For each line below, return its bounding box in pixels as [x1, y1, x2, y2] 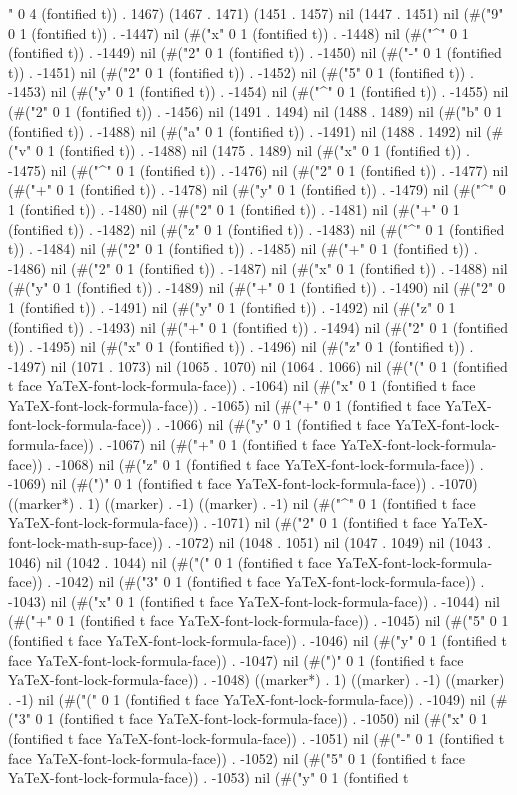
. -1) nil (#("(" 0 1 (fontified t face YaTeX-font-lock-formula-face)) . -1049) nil [8, 688, 486, 709]
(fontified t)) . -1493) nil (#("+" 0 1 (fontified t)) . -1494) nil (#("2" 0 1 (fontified [8, 316, 509, 337]
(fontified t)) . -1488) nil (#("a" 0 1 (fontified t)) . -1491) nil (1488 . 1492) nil [8, 120, 482, 141]
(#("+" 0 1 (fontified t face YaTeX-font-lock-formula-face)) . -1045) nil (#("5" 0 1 [8, 610, 509, 631]
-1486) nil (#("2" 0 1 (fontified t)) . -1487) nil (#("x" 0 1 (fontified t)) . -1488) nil [8, 257, 508, 278]
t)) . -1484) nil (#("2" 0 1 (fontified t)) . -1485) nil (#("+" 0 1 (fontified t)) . [8, 238, 478, 259]
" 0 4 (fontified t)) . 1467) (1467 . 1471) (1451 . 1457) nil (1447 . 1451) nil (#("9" [8, 3, 504, 23]
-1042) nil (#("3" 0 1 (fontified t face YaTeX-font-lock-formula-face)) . [55, 571, 485, 592]
